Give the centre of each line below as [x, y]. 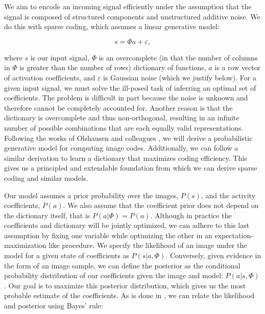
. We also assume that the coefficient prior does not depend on [161, 205]
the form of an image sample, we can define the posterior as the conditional [122, 265]
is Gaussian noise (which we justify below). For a [180, 77]
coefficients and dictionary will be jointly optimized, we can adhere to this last [127, 225]
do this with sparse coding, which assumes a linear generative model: [112, 26]
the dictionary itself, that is [47, 215]
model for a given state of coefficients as [67, 255]
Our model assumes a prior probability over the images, [91, 195]
